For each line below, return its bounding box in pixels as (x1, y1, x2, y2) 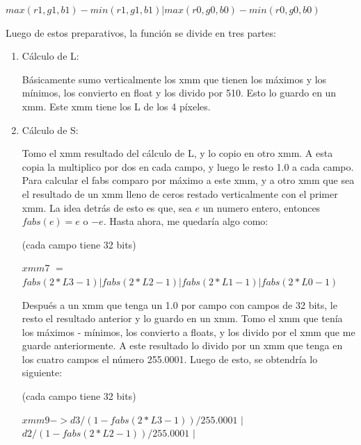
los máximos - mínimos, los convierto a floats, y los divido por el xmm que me (22, 324, 355, 339)
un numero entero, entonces (202, 200, 321, 215)
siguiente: (22, 365, 63, 380)
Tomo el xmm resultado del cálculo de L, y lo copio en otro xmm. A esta (22, 146, 333, 160)
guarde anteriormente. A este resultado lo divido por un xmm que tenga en (22, 338, 343, 353)
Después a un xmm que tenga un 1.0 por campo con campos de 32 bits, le (22, 297, 337, 312)
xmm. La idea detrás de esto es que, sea (22, 200, 192, 215)
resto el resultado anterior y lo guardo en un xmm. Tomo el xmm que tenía (22, 311, 343, 326)
